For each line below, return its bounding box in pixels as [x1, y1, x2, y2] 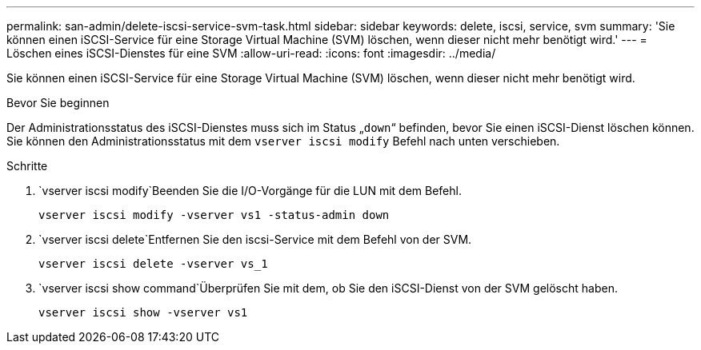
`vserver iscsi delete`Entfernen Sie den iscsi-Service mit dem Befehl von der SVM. [38, 233, 472, 246]
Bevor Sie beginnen [6, 96, 110, 109]
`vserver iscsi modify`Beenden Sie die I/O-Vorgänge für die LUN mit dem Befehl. [38, 184, 462, 197]
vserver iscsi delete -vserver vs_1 [38, 257, 268, 270]
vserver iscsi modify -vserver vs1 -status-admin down [38, 209, 390, 221]
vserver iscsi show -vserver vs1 [38, 306, 248, 319]
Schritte [6, 159, 48, 173]
